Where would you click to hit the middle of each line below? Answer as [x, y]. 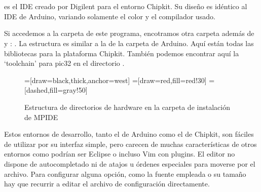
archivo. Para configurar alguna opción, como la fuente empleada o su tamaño [125, 174]
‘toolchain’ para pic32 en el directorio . [64, 63]
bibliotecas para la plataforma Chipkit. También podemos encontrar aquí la [122, 53]
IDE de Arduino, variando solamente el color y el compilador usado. [110, 16]
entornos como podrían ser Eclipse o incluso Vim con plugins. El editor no [120, 154]
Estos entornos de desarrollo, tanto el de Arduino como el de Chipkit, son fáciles [129, 134]
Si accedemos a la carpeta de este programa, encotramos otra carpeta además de [129, 33]
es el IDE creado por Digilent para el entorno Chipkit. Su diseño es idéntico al [126, 6]
